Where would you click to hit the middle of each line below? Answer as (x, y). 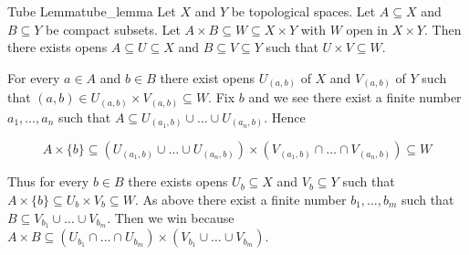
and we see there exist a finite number (355, 97)
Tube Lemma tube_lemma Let (92, 11)
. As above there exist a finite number (240, 199)
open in (367, 29)
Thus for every (48, 181)
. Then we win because (171, 217)
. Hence (285, 117)
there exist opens (208, 77)
